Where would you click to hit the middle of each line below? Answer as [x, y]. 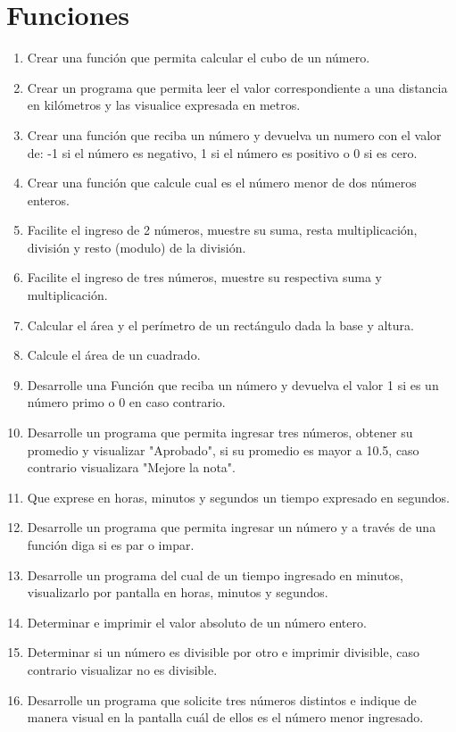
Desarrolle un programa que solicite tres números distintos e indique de [222, 699]
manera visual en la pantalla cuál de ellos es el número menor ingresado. [225, 717]
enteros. [48, 200]
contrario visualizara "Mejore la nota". [131, 467]
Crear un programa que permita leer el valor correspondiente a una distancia [237, 87]
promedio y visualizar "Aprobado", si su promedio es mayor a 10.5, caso [223, 449]
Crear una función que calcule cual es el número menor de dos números [222, 183]
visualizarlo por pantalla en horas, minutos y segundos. [178, 592]
